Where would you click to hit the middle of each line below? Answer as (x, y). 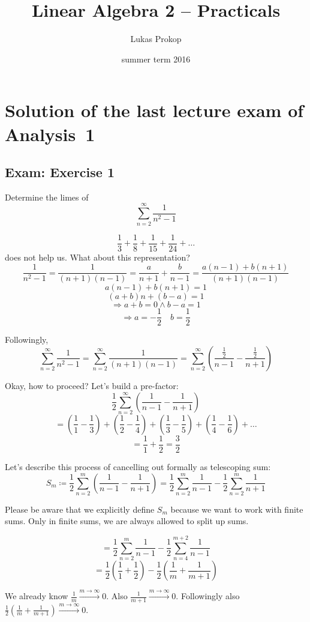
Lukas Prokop (156, 39)
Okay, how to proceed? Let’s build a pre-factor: (92, 385)
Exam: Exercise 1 (60, 172)
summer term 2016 (156, 59)
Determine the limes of (47, 197)
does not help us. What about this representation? (97, 257)
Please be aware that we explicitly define (80, 509)
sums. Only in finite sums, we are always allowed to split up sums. (127, 521)
